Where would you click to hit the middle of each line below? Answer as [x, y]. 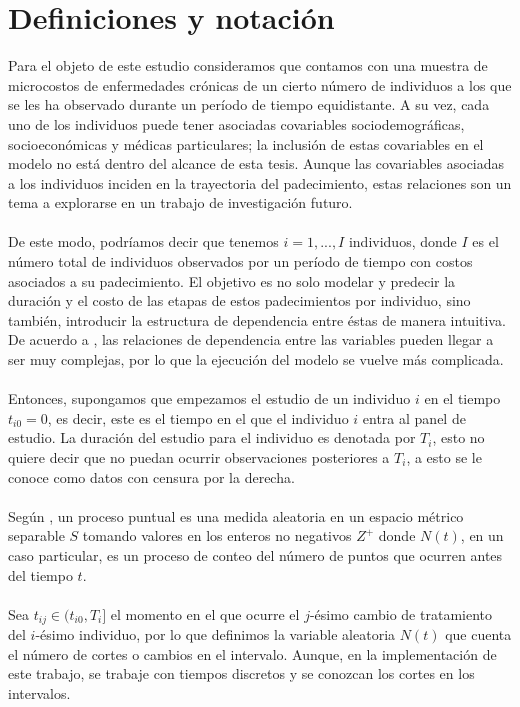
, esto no [458, 437]
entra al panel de [414, 417]
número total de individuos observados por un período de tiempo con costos [240, 261]
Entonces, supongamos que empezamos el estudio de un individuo [209, 398]
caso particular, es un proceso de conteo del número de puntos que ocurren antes [255, 554]
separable [36, 535]
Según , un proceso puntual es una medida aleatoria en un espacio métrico [236, 515]
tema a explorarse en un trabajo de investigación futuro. [180, 202]
